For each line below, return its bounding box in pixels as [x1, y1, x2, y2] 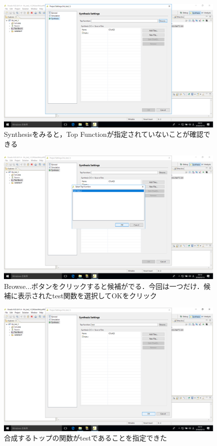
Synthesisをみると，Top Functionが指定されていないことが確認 [4, 129, 204, 139]
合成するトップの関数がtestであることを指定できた [4, 433, 167, 443]
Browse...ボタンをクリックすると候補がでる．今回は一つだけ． [4, 281, 204, 291]
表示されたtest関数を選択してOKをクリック [17, 290, 157, 301]
